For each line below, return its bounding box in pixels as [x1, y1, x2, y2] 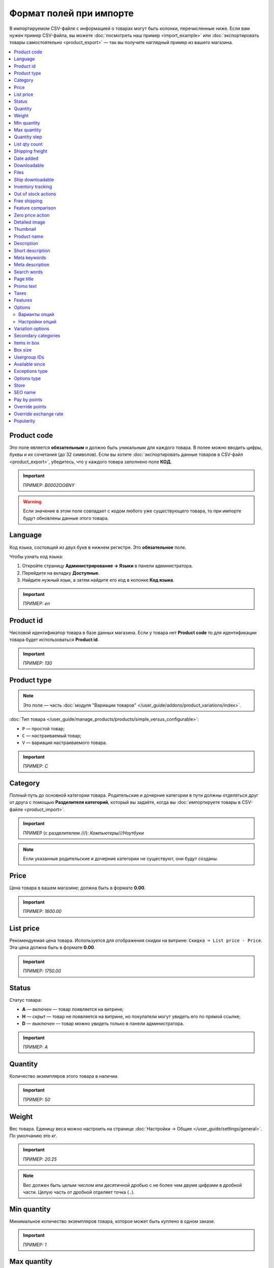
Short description [14, 248, 50, 254]
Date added [14, 155, 39, 161]
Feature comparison [14, 205, 56, 211]
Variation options [14, 325, 50, 332]
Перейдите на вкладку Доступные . [22, 570, 100, 576]
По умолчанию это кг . [9, 1133, 58, 1139]
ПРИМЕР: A [23, 1044, 48, 1050]
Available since [14, 361, 46, 367]
